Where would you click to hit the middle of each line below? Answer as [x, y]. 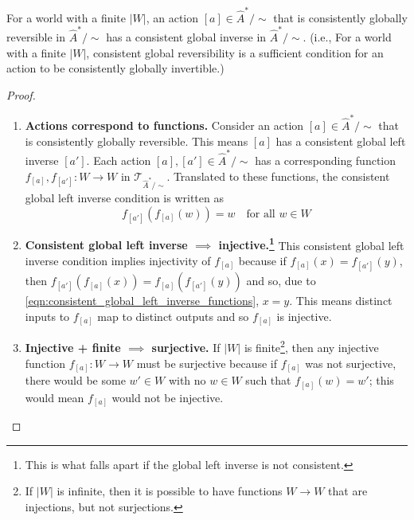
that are [348, 491]
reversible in [36, 37]
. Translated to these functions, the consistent [278, 176]
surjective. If [186, 347]
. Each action [119, 160]
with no [187, 380]
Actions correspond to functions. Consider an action [164, 125]
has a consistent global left [341, 141]
